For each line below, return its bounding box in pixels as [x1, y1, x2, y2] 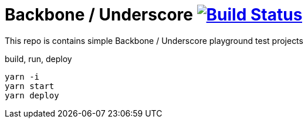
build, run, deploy [5, 53, 72, 64]
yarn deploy [5, 90, 59, 100]
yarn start [5, 81, 55, 91]
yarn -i [5, 71, 40, 81]
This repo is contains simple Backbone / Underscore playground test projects [5, 35, 303, 46]
